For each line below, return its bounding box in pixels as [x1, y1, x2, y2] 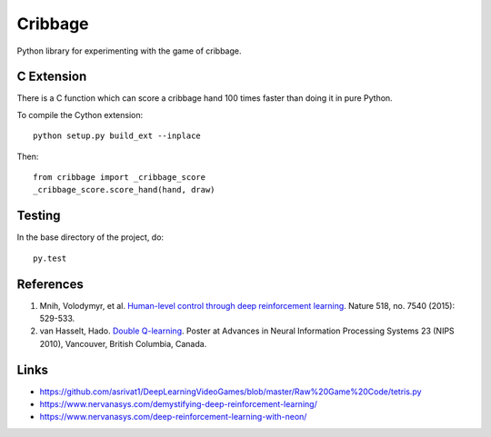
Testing [16, 208, 61, 223]
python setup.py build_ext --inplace [33, 131, 202, 141]
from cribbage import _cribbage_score [33, 173, 206, 183]
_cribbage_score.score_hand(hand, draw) [33, 184, 215, 195]
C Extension [16, 69, 87, 84]
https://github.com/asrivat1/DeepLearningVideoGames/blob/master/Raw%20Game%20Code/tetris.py [39, 386, 422, 397]
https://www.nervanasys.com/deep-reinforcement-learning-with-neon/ [39, 412, 307, 422]
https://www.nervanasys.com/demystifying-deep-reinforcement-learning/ [39, 399, 317, 410]
